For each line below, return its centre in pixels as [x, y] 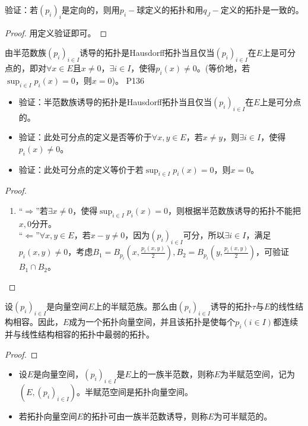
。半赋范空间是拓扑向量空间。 [135, 391]
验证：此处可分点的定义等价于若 [81, 169]
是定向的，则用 [91, 10]
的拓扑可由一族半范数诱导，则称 [146, 416]
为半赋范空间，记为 [258, 374]
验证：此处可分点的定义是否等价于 [85, 137]
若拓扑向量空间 [48, 416]
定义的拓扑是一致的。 [262, 10]
